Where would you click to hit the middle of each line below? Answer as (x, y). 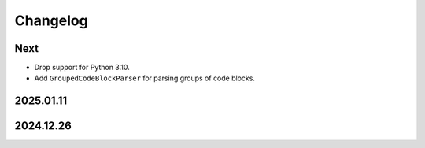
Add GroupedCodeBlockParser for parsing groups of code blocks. (145, 78)
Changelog (51, 20)
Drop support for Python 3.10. (82, 68)
